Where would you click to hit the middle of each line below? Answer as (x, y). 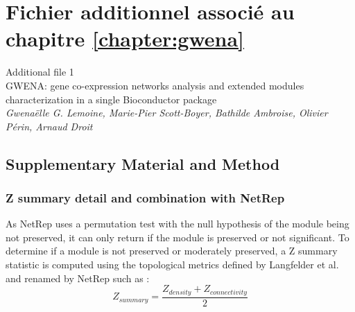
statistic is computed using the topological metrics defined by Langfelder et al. (172, 265)
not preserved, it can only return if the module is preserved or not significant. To (177, 237)
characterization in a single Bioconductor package (111, 99)
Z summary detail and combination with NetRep (145, 197)
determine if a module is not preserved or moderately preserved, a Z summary (172, 251)
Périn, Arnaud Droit (49, 126)
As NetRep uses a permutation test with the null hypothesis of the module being (177, 224)
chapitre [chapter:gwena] (125, 38)
